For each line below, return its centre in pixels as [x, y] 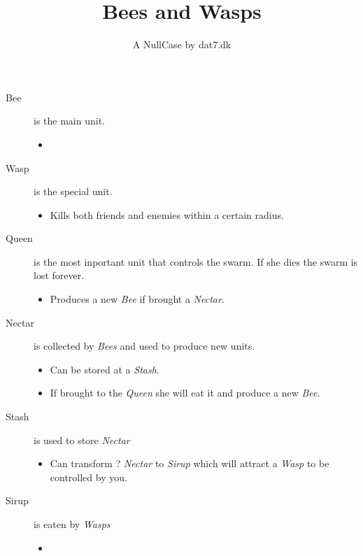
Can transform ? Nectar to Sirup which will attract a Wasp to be [190, 463]
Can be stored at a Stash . [105, 369]
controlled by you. [88, 477]
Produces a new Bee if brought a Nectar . [137, 299]
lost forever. [59, 275]
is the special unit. [73, 191]
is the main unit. [69, 121]
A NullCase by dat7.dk [182, 44]
